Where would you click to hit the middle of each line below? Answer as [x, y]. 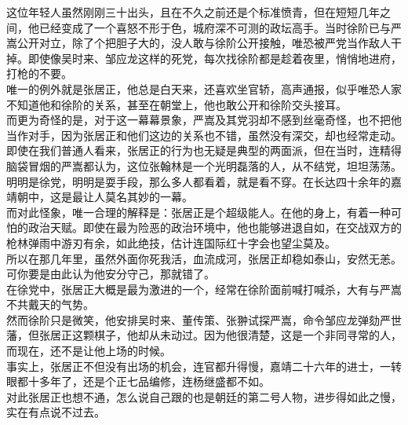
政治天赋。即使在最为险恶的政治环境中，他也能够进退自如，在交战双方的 [215, 227]
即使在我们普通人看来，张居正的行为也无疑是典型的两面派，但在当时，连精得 [204, 150]
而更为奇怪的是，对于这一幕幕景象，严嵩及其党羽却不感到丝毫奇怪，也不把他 [204, 120]
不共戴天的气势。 [50, 304]
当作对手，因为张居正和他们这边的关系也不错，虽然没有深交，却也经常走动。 [204, 135]
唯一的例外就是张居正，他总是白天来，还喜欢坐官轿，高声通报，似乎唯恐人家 [204, 88]
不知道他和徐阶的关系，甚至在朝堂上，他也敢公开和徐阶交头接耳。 [177, 104]
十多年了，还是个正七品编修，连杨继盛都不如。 [149, 381]
